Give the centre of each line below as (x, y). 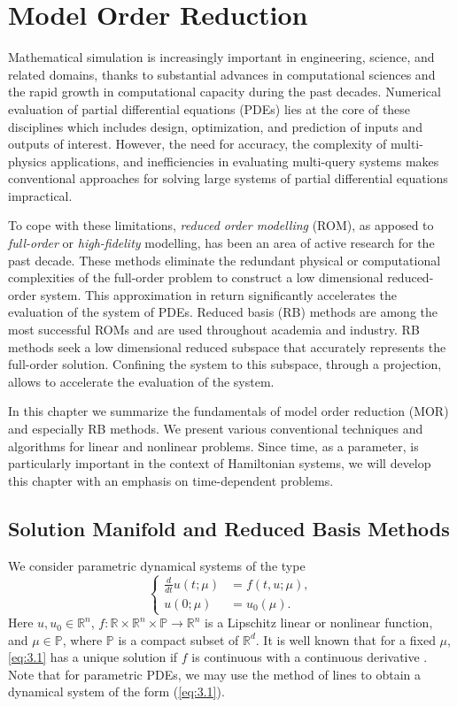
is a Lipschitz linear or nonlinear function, (319, 622)
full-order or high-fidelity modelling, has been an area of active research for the (221, 243)
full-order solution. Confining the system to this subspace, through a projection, (225, 364)
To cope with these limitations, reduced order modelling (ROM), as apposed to (221, 225)
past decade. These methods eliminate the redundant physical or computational (225, 260)
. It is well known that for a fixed (345, 639)
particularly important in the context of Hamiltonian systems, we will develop (220, 463)
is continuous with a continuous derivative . (310, 657)
